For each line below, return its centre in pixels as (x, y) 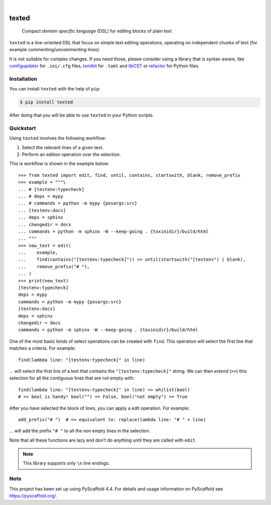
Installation (23, 79)
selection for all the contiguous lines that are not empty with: (72, 378)
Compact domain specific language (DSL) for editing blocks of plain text (97, 31)
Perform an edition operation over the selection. (71, 154)
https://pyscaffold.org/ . (33, 495)
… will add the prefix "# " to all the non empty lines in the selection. (80, 431)
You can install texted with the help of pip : (55, 89)
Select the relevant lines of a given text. (63, 147)
